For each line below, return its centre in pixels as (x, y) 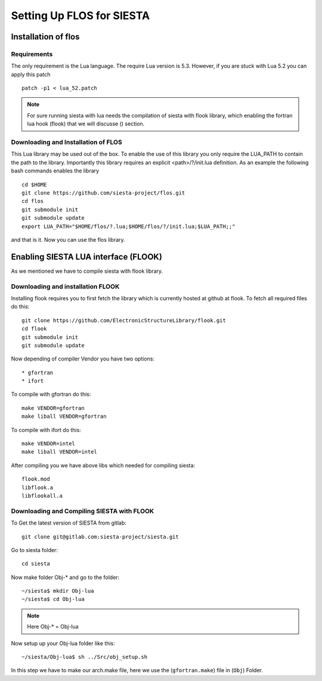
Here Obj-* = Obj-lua (53, 627)
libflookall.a (42, 496)
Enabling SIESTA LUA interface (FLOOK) (86, 257)
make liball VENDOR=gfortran (64, 417)
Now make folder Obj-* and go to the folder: (65, 577)
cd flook (34, 329)
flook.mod (36, 479)
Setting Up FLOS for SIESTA (80, 16)
